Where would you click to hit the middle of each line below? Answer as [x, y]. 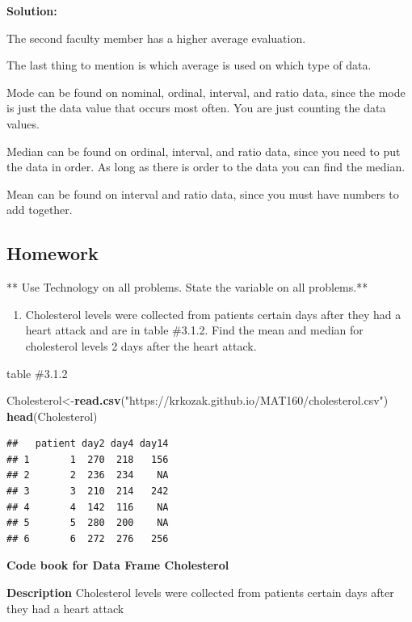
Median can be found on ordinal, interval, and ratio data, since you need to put [204, 151]
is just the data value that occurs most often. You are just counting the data [196, 108]
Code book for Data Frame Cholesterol [118, 565]
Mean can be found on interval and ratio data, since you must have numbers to [203, 193]
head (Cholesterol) [52, 416]
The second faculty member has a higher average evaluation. [156, 38]
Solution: [32, 11]
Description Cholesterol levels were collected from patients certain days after [200, 593]
